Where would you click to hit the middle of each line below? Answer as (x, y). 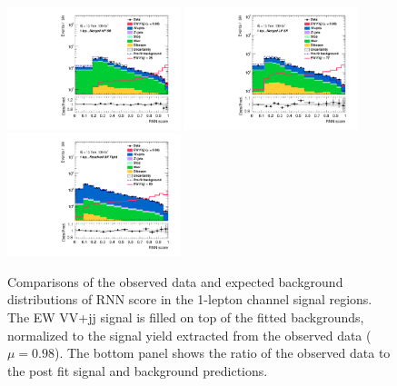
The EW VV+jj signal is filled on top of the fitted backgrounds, (186, 317)
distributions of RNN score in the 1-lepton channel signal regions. (190, 299)
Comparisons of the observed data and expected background (175, 281)
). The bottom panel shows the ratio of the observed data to (223, 353)
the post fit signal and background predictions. (138, 370)
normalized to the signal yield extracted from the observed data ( (189, 335)
